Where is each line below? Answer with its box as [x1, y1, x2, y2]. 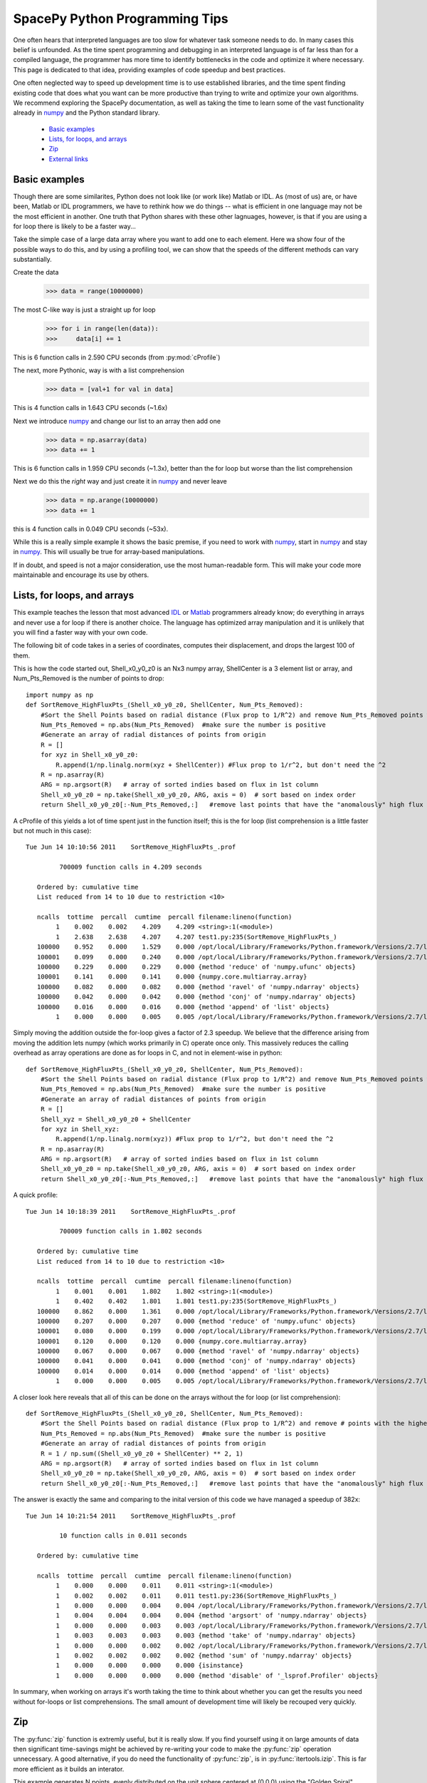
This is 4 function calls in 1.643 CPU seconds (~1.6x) [13, 404, 168, 412]
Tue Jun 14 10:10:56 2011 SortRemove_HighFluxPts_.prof [26, 843, 236, 852]
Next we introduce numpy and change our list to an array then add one [13, 417, 221, 425]
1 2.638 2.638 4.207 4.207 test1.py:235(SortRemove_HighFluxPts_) [56, 933, 337, 941]
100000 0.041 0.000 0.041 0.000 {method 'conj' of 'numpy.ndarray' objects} [36, 1357, 356, 1365]
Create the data [13, 268, 59, 277]
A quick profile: [13, 1191, 58, 1200]
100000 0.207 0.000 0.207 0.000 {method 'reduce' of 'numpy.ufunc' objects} [36, 1317, 356, 1325]
